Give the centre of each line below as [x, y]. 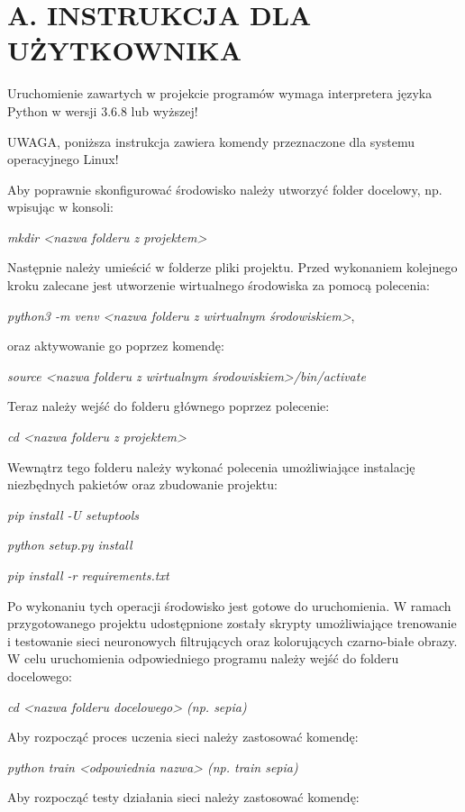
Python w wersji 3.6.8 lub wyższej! [103, 110]
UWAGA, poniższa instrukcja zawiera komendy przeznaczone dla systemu [211, 141]
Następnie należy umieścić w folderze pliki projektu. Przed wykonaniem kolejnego [232, 267]
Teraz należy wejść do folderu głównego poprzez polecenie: [169, 406]
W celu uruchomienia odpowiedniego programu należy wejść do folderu [203, 658]
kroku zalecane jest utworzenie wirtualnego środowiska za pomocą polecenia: [219, 285]
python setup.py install [70, 545]
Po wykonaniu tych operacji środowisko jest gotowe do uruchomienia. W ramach [229, 605]
